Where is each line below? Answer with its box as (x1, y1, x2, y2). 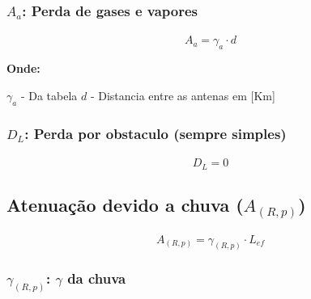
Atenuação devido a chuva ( (6, 192, 244, 217)
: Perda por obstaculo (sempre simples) (24, 123, 287, 143)
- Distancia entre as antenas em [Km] (90, 86, 275, 103)
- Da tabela (20, 86, 78, 103)
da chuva (67, 268, 126, 288)
